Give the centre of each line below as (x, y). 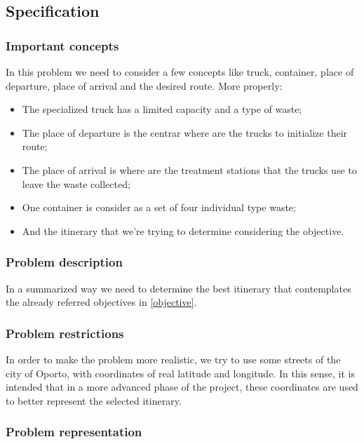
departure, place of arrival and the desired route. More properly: (144, 85)
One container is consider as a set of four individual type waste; (159, 207)
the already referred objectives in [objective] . (101, 302)
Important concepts (62, 45)
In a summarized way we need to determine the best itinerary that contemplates (178, 288)
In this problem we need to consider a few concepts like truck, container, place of (180, 72)
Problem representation (74, 432)
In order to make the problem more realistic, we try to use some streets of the (173, 359)
